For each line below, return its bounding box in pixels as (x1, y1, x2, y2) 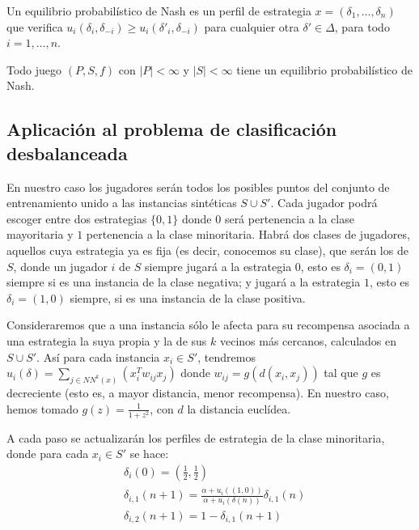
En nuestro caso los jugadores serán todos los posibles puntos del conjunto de (6, 178, 390, 195)
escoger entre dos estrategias (6, 210, 147, 227)
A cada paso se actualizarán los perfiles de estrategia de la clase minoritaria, (6, 429, 385, 446)
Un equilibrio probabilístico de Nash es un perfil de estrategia (6, 2, 311, 19)
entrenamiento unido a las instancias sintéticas (6, 194, 237, 211)
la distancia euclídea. (187, 400, 291, 417)
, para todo (334, 18, 390, 35)
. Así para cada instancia (36, 348, 160, 365)
